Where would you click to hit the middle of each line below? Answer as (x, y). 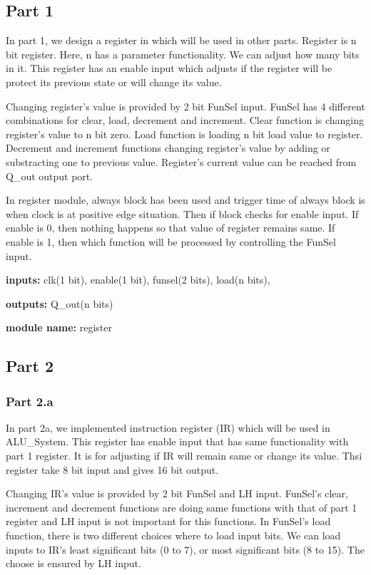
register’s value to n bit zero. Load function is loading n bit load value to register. (184, 134)
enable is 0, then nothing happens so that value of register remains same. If (171, 228)
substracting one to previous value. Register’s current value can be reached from (181, 161)
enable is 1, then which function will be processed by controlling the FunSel (171, 241)
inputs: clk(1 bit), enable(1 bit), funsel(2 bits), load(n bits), (138, 280)
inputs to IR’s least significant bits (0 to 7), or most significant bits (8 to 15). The (185, 549)
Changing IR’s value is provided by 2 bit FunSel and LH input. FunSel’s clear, (177, 493)
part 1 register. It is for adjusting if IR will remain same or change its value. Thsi (184, 456)
